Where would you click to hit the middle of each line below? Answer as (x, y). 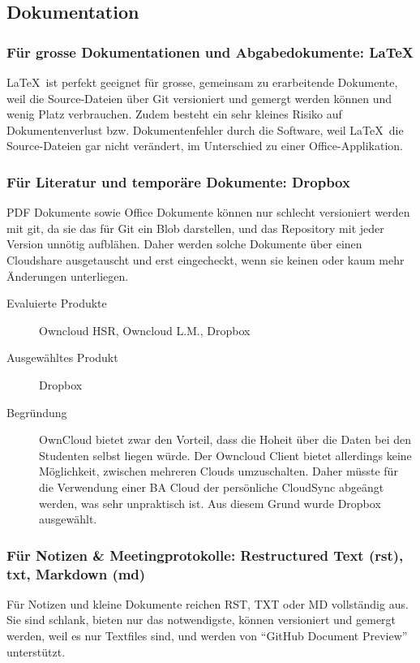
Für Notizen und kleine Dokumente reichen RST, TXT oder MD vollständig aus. (208, 603)
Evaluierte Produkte (57, 303)
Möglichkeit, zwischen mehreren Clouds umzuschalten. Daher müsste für (219, 471)
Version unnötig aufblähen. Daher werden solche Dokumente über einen (184, 244)
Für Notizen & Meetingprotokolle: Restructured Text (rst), (205, 555)
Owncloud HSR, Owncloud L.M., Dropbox (145, 330)
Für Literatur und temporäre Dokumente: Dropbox (178, 181)
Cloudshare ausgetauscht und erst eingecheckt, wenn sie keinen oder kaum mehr (206, 259)
